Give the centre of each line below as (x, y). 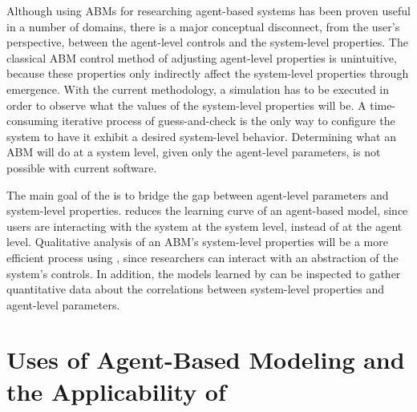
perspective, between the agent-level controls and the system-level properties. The (207, 42)
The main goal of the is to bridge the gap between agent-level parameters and (198, 194)
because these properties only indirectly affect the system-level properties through (208, 73)
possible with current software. (82, 167)
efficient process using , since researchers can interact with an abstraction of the (202, 257)
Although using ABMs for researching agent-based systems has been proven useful (208, 10)
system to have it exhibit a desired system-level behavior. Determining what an (201, 136)
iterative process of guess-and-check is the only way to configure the (229, 121)
